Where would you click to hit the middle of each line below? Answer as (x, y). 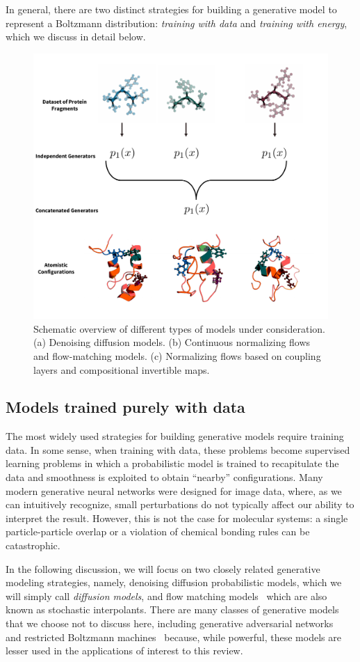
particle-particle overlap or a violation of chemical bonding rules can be (158, 531)
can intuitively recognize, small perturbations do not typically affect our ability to (180, 504)
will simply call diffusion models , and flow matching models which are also (166, 596)
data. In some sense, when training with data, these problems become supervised (178, 449)
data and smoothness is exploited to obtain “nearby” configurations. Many (164, 477)
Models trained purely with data (125, 407)
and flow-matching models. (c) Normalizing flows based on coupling (177, 355)
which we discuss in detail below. (76, 37)
